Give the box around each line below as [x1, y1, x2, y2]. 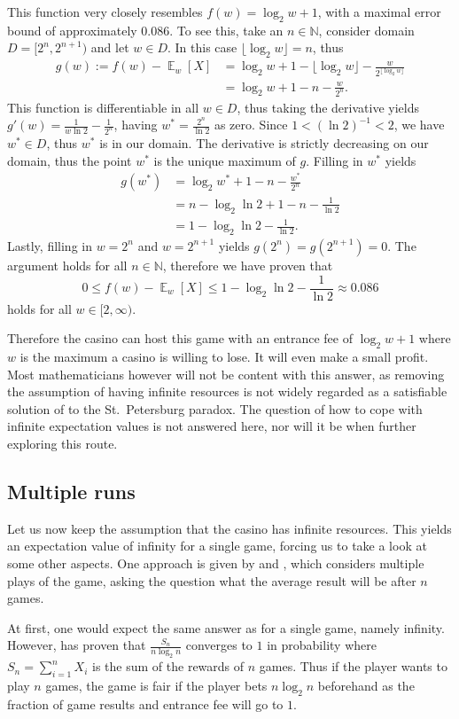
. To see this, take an [169, 20, 284, 39]
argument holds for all [7, 255, 128, 274]
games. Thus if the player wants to [259, 657, 447, 676]
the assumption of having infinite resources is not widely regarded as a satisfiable [7, 382, 447, 401]
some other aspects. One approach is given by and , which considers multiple [7, 553, 424, 572]
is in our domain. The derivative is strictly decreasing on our [99, 133, 429, 152]
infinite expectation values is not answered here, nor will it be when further [7, 417, 416, 435]
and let [90, 38, 129, 57]
